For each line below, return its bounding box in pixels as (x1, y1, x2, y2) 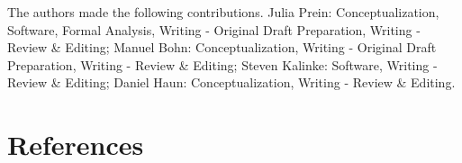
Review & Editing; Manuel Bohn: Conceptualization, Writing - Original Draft (7, 38, 437, 57)
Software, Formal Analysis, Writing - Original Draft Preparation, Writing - (7, 20, 421, 39)
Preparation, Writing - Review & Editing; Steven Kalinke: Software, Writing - (7, 55, 438, 74)
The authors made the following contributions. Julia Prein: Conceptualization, (7, 3, 439, 21)
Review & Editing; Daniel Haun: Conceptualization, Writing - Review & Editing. (7, 73, 456, 92)
